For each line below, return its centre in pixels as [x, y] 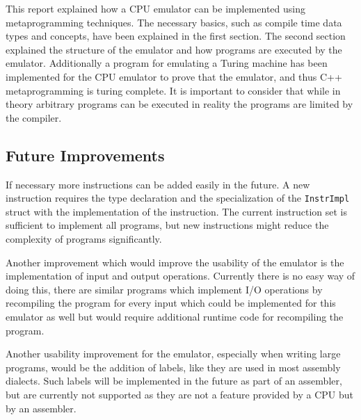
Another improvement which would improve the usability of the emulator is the [175, 262]
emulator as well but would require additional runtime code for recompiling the [175, 316]
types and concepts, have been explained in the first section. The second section [176, 36]
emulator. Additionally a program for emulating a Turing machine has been [167, 63]
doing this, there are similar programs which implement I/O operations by [164, 289]
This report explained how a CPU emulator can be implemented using [155, 8]
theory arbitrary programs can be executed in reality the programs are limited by [179, 104]
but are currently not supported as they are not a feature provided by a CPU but [179, 394]
